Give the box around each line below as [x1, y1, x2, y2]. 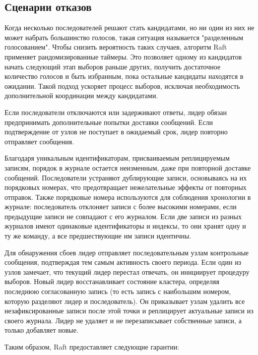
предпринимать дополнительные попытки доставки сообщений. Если [4, 117, 213, 127]
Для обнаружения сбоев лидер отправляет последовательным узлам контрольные [4, 247, 249, 257]
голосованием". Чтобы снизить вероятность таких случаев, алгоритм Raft [4, 42, 227, 52]
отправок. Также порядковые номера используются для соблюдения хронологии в [4, 191, 251, 202]
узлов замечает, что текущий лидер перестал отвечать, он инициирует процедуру [4, 266, 250, 277]
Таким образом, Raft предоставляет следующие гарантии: [4, 342, 180, 352]
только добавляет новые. [4, 325, 78, 335]
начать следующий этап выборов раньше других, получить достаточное [4, 61, 221, 71]
